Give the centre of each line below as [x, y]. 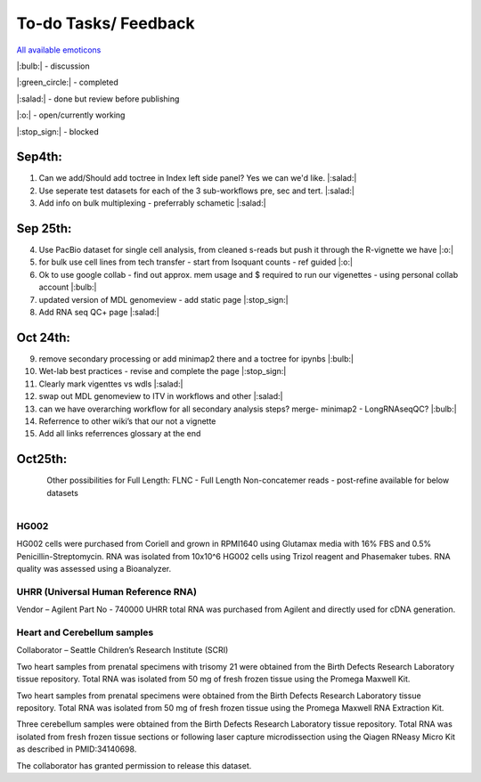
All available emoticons [59, 50]
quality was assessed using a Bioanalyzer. [94, 569]
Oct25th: [42, 459]
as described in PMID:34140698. [77, 749]
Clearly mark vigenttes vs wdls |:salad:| [111, 384]
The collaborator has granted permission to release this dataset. [134, 765]
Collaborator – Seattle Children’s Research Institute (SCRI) [122, 650]
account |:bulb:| [68, 287]
